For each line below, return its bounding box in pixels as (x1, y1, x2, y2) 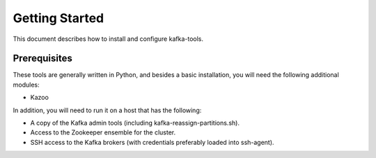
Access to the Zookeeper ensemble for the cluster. (30, 128, 176, 137)
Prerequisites (13, 53, 72, 64)
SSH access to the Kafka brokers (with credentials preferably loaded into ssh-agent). (30, 138, 274, 146)
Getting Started (13, 10, 104, 26)
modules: (13, 80, 40, 89)
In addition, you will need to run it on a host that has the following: (13, 106, 202, 114)
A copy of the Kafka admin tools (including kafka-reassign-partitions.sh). (30, 119, 240, 128)
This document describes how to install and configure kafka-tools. (13, 35, 203, 43)
